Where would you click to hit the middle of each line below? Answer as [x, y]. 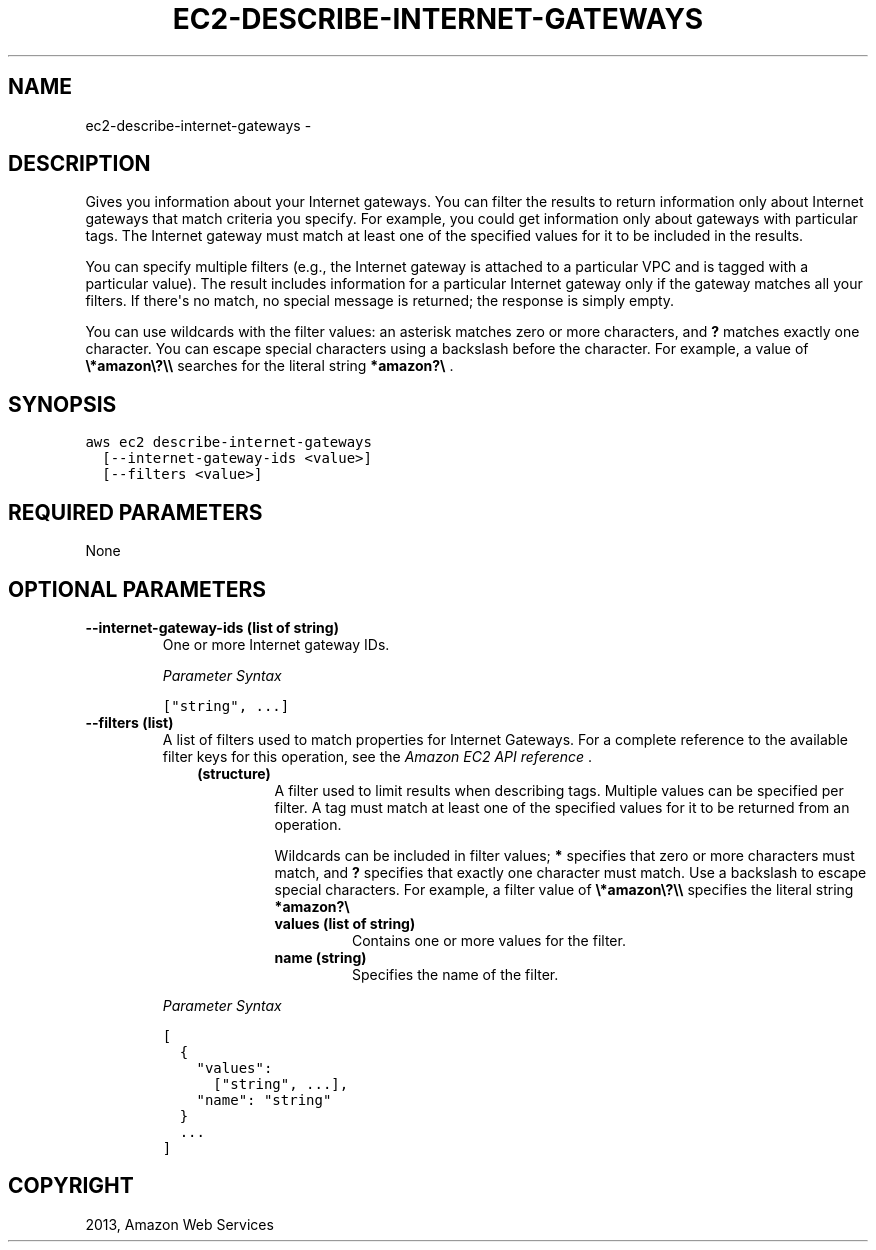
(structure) [234, 773]
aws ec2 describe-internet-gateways [228, 442]
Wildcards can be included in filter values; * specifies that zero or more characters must [564, 855]
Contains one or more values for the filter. [489, 940]
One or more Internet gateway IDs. [276, 644]
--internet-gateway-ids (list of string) [212, 627]
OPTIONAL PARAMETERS [137, 589]
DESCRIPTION [79, 164]
